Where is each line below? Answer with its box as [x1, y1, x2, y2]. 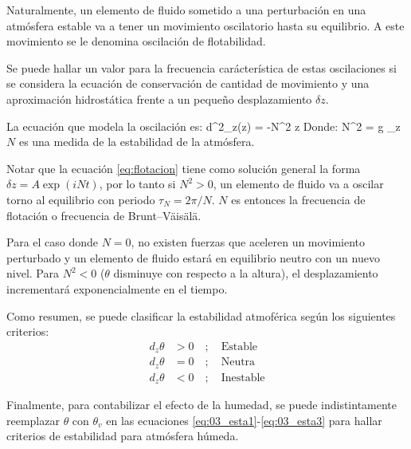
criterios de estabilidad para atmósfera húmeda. [6, 427, 239, 444]
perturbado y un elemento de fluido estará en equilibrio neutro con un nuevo [6, 249, 380, 266]
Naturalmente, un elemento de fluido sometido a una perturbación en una [6, 2, 366, 18]
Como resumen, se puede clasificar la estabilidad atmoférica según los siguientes [6, 307, 396, 324]
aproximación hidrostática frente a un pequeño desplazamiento [6, 90, 312, 107]
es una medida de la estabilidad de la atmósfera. [18, 133, 255, 150]
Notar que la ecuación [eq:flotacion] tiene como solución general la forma [6, 160, 361, 176]
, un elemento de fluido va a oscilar [213, 175, 384, 192]
